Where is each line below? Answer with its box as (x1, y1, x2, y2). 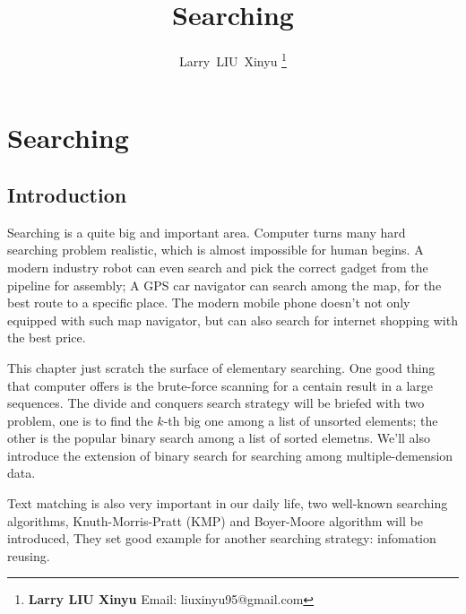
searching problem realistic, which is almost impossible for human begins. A (7, 240, 424, 259)
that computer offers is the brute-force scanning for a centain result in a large (7, 376, 434, 394)
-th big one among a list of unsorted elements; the (163, 411, 438, 429)
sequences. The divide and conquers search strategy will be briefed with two (7, 393, 425, 412)
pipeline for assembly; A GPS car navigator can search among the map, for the (7, 275, 442, 294)
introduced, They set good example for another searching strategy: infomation (7, 529, 436, 548)
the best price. (7, 328, 86, 347)
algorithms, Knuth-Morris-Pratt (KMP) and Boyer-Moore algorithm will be (7, 511, 423, 530)
